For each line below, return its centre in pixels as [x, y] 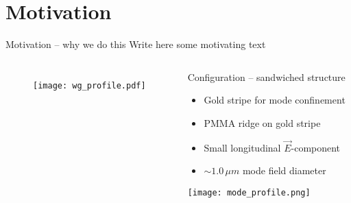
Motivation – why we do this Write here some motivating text [136, 44]
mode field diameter [284, 170]
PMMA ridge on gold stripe [262, 122]
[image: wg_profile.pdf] [89, 85]
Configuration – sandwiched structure [266, 76]
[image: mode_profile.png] [249, 192]
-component [316, 147]
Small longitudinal [242, 147]
